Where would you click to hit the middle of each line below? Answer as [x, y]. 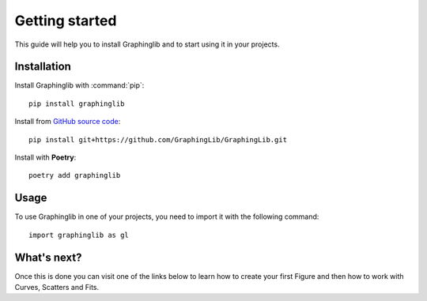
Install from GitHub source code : [68, 122]
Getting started [66, 21]
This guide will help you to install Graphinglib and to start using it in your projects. [147, 44]
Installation [43, 67]
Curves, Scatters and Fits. [57, 287]
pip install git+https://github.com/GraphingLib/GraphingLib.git [158, 139]
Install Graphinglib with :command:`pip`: [79, 85]
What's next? [48, 257]
